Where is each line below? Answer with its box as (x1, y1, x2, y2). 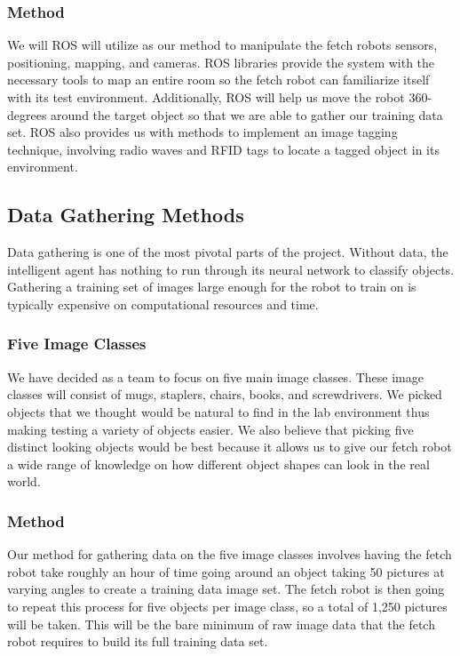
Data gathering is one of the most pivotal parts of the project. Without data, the (7, 243, 448, 261)
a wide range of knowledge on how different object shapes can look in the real (7, 454, 430, 473)
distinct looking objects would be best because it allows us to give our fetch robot (7, 437, 452, 456)
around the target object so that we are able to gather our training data (51, 105, 443, 124)
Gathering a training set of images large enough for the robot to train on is (7, 277, 416, 296)
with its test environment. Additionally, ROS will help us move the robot (7, 88, 405, 106)
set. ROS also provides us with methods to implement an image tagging (7, 123, 398, 141)
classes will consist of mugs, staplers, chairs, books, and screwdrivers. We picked (7, 385, 442, 404)
